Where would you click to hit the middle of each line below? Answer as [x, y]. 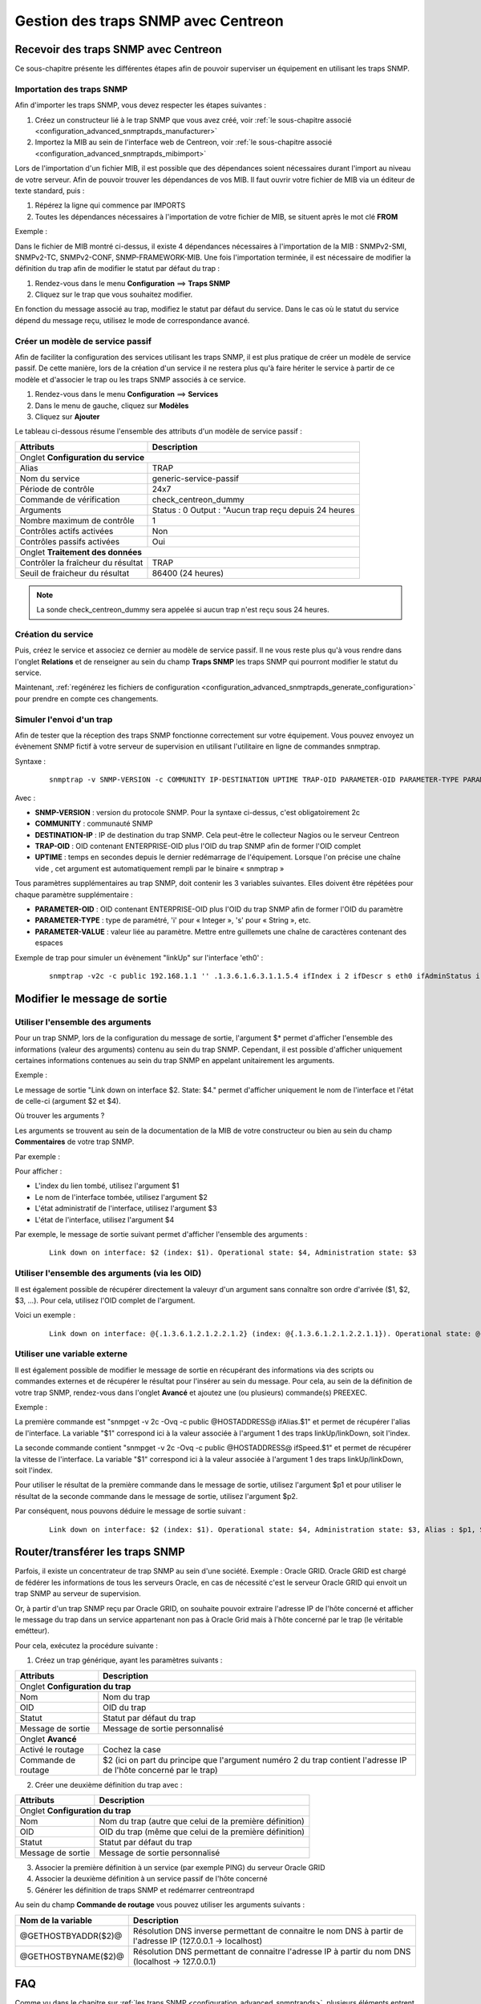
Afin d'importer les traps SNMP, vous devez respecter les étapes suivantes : [141, 105]
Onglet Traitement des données [81, 552]
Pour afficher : [38, 1171]
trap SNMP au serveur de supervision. [78, 1594]
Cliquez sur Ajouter [67, 416]
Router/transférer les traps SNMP [100, 1552]
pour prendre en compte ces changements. [87, 698]
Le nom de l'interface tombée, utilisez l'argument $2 [121, 1197]
